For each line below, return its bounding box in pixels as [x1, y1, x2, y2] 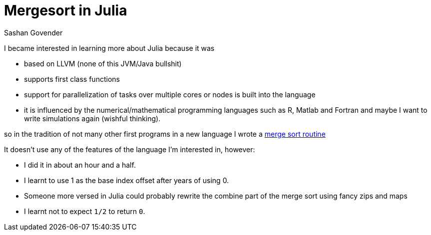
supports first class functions [24, 74, 120, 83]
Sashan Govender [4, 28, 63, 37]
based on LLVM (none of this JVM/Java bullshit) [24, 59, 182, 68]
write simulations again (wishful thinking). [24, 114, 161, 123]
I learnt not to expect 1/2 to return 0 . [24, 207, 145, 216]
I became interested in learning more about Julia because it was [4, 43, 215, 52]
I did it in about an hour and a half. [24, 160, 136, 169]
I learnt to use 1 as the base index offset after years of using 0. [24, 176, 229, 185]
